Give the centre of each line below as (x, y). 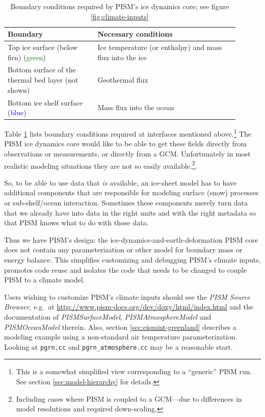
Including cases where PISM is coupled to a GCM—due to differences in (129, 398)
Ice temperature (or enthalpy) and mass (160, 47)
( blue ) (17, 112)
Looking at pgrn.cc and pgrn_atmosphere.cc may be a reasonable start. (118, 346)
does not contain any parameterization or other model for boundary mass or (123, 250)
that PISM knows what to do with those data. (76, 223)
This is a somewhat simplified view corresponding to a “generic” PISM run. (134, 371)
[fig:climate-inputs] (120, 16)
